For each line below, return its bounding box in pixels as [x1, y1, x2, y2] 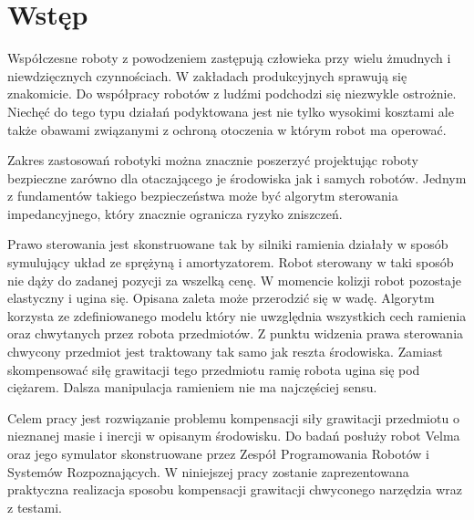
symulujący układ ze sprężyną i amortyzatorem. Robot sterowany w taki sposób [7, 253, 454, 272]
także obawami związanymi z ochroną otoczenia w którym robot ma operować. [7, 120, 447, 139]
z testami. [7, 497, 62, 516]
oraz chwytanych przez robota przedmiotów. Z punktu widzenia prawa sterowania [7, 324, 464, 343]
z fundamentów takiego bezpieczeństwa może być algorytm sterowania [7, 186, 398, 205]
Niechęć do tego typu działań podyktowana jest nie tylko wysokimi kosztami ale [7, 101, 454, 120]
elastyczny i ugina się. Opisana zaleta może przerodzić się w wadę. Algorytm [7, 288, 435, 307]
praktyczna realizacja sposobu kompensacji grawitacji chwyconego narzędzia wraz [7, 480, 462, 499]
